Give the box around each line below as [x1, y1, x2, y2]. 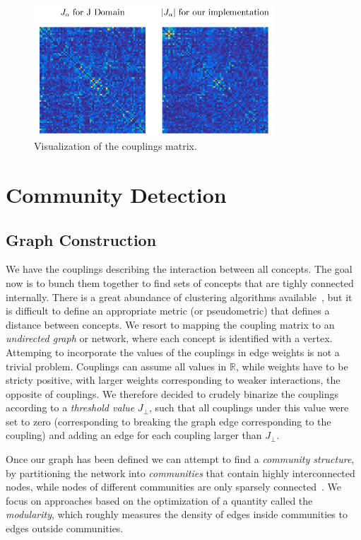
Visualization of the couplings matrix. [34, 139, 197, 153]
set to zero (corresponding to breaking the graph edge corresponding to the [6, 413, 331, 428]
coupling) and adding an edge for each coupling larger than [6, 428, 262, 442]
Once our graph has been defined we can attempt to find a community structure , [6, 452, 355, 466]
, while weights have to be [235, 358, 348, 373]
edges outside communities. [6, 521, 124, 536]
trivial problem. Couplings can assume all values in [6, 358, 227, 373]
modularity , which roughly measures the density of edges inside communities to [6, 507, 348, 522]
